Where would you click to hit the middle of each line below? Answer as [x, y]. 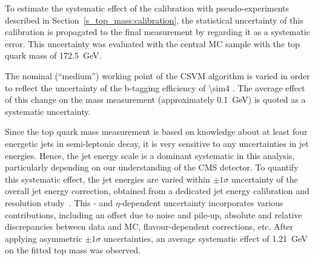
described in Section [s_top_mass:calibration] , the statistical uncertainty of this [154, 20]
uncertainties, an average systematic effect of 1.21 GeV [205, 238]
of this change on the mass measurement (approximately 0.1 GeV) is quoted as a [155, 99]
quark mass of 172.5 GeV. [53, 55]
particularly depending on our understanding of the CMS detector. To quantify [152, 167]
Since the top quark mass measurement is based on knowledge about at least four [156, 132]
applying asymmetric [44, 238]
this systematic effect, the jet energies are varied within [108, 179]
